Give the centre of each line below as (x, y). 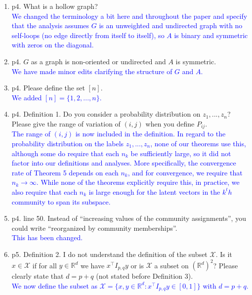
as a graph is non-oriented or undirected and (98, 61)
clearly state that (38, 276)
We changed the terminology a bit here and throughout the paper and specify (129, 16)
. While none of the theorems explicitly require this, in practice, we (138, 182)
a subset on (171, 265)
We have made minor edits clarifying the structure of (92, 71)
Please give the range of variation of (66, 123)
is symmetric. (196, 61)
